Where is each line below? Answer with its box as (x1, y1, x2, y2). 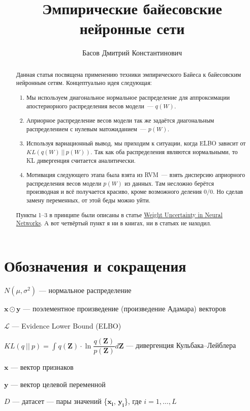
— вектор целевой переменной (11, 378, 106, 389)
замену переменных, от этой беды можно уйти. (26, 196, 150, 204)
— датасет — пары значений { (12, 396, 108, 406)
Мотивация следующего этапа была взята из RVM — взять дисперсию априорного (26, 170, 245, 179)
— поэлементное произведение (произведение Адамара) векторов (23, 303, 226, 313)
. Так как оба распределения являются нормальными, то (90, 147, 238, 156)
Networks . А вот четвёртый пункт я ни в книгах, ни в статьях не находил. (16, 219, 211, 227)
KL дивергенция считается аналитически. (26, 156, 136, 164)
